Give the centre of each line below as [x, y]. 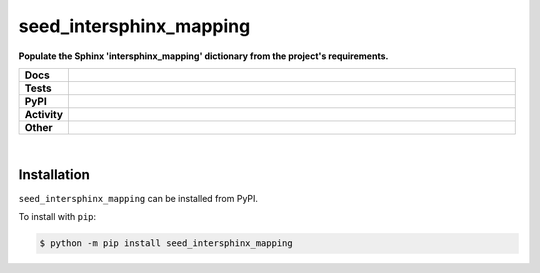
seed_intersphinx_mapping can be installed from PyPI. [138, 198]
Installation [54, 174]
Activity [44, 114]
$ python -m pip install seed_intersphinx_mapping [166, 243]
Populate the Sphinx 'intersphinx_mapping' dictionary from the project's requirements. [203, 56]
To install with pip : [57, 217]
